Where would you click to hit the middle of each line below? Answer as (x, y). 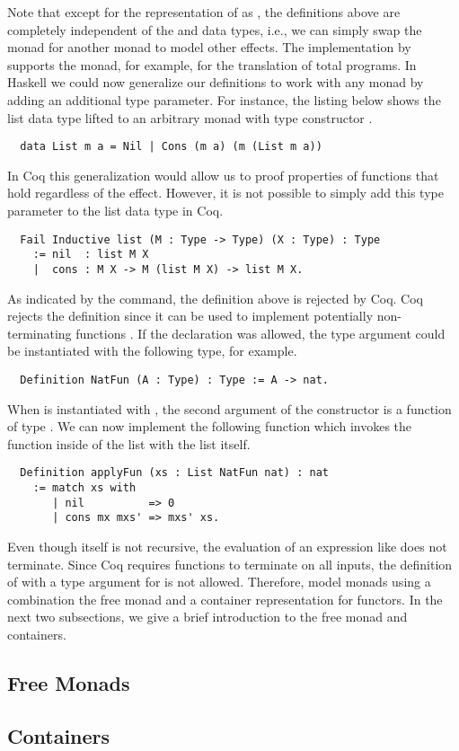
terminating (40, 333)
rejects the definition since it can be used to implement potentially (190, 316)
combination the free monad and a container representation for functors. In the (225, 599)
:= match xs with (84, 488)
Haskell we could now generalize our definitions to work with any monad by (216, 82)
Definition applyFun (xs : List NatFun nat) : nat (174, 473)
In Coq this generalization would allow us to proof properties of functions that (223, 175)
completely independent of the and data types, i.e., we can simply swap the (215, 29)
